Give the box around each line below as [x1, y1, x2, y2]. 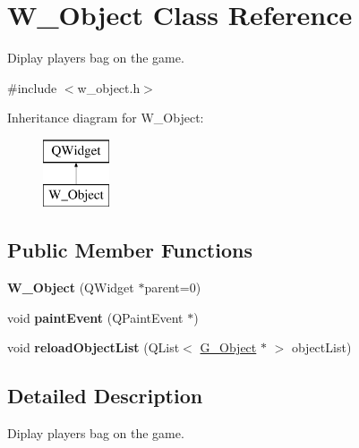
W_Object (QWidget [7, 278, 134, 297]
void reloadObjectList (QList [7, 338, 180, 357]
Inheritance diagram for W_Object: [7, 108, 204, 127]
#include [7, 78, 57, 97]
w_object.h [77, 78, 141, 97]
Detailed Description [7, 382, 203, 410]
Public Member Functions [7, 236, 252, 264]
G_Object [200, 338, 257, 357]
